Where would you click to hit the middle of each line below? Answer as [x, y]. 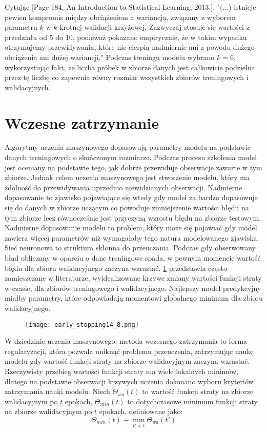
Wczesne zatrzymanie [82, 122]
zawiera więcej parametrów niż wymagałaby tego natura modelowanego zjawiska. [132, 237]
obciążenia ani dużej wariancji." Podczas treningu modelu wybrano [110, 57]
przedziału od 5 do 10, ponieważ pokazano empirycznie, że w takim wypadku [126, 37]
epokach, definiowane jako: [141, 411]
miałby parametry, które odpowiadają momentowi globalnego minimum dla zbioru [134, 298]
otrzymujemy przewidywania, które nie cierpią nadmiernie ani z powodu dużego [130, 47]
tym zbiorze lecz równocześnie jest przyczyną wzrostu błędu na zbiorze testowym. [133, 217]
